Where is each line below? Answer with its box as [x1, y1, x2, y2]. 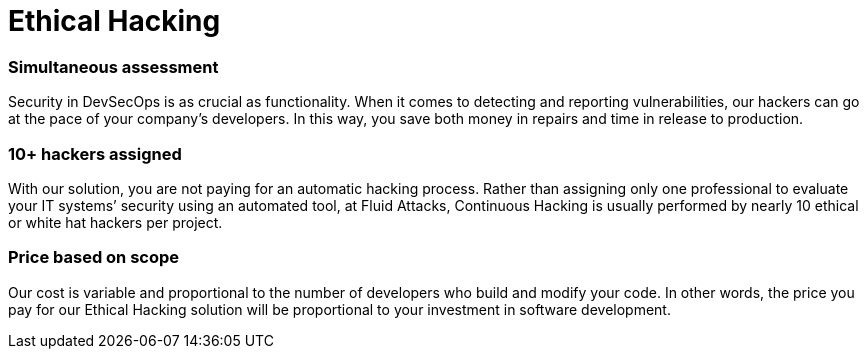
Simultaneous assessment [8, 56, 219, 77]
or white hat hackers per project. [8, 213, 223, 231]
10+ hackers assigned [8, 143, 182, 164]
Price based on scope [8, 247, 180, 268]
